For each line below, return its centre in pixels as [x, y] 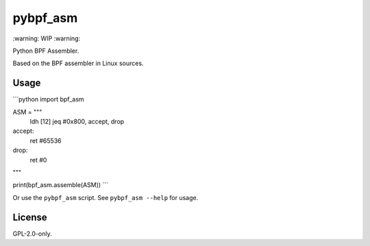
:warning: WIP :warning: [47, 38]
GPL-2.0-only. [32, 234]
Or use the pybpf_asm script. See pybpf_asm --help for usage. [106, 197]
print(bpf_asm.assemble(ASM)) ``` [61, 185]
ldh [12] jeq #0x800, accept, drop [77, 122]
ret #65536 [46, 140]
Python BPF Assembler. [46, 51]
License [30, 217]
